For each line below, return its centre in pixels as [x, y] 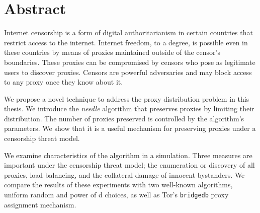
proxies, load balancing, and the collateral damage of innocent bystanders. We [124, 174]
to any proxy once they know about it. [64, 82]
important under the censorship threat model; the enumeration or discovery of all [129, 165]
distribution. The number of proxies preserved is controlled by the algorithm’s [124, 118]
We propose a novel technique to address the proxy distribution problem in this [127, 98]
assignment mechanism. [40, 204]
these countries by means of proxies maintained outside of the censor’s [112, 52]
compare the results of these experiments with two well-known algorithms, [118, 185]
